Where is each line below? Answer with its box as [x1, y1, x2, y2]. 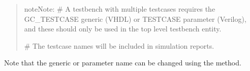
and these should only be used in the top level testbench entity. [24, 23, 222, 34]
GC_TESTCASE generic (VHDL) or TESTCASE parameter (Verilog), [24, 13, 246, 24]
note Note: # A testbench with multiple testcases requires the [24, 4, 215, 14]
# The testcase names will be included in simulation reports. [24, 40, 214, 51]
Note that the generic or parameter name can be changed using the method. [4, 57, 241, 68]
